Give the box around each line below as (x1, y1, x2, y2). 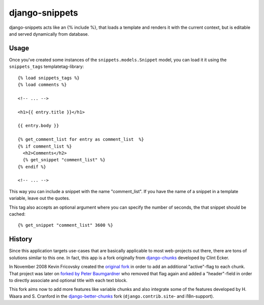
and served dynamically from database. (9, 31, 89, 37)
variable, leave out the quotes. (9, 196, 70, 201)
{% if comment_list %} (18, 143, 72, 149)
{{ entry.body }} (18, 123, 59, 129)
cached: (9, 211, 26, 217)
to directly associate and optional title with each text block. (9, 277, 128, 283)
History (9, 235, 33, 243)
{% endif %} (18, 164, 46, 170)
